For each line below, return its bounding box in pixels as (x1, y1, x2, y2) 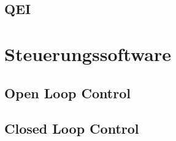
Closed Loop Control (4, 119, 139, 138)
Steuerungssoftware (4, 41, 171, 66)
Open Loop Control (4, 83, 131, 102)
